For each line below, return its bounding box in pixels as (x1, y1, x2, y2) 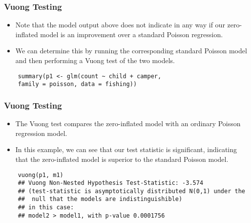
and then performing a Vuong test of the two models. (15, 55, 175, 65)
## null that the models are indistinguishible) (18, 196, 183, 203)
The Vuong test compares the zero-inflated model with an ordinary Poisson (15, 118, 241, 129)
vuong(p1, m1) (18, 171, 63, 178)
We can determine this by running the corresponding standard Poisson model (15, 45, 247, 56)
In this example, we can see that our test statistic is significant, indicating (15, 144, 237, 155)
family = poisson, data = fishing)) (18, 81, 137, 88)
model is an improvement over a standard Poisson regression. (40, 29, 223, 39)
